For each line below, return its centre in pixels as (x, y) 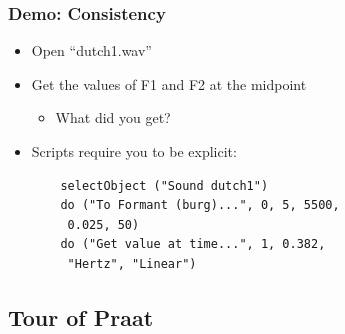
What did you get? (113, 117)
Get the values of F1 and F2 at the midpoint (169, 83)
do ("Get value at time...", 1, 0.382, (193, 244)
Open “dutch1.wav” (91, 50)
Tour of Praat (81, 316)
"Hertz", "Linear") (132, 263)
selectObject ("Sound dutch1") (164, 185)
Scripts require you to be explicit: (134, 151)
